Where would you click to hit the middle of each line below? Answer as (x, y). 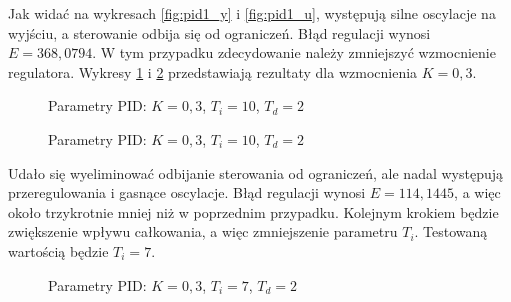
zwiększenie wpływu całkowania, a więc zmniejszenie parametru (203, 231)
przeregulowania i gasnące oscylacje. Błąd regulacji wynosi (187, 192)
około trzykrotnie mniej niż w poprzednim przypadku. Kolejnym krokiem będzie (253, 211)
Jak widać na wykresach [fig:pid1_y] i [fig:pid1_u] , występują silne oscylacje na (252, 13)
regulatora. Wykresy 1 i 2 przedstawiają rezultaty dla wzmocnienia (213, 71)
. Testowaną (451, 231)
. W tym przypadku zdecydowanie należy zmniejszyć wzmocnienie (294, 52)
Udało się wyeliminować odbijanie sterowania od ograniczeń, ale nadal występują (256, 172)
